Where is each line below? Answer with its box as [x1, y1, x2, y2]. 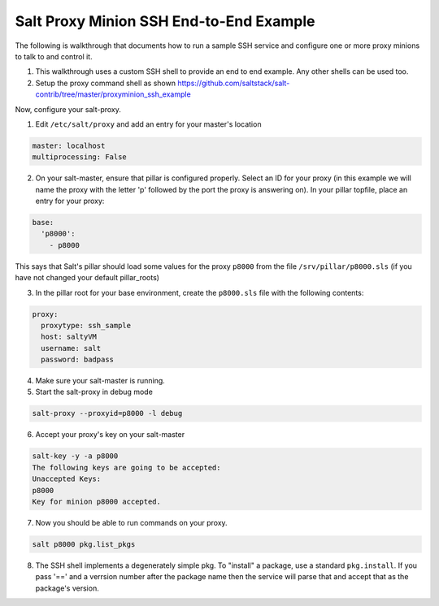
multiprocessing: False [32, 153, 128, 162]
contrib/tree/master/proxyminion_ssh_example [35, 89, 191, 99]
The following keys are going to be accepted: [32, 463, 221, 472]
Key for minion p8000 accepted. [32, 497, 162, 506]
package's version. [35, 583, 99, 593]
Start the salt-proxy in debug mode [35, 387, 154, 397]
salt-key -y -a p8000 [32, 452, 119, 461]
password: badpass [41, 355, 114, 365]
